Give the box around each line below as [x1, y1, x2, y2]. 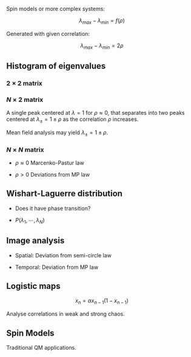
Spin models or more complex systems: [6, 5, 105, 12]
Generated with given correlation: [6, 30, 90, 37]
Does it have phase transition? [15, 205, 91, 212]
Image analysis [6, 236, 65, 246]
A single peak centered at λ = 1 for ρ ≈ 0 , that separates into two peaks [6, 109, 185, 117]
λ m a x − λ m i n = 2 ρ [80, 42, 124, 50]
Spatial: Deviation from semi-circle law [15, 251, 112, 259]
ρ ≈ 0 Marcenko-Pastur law [15, 159, 84, 166]
